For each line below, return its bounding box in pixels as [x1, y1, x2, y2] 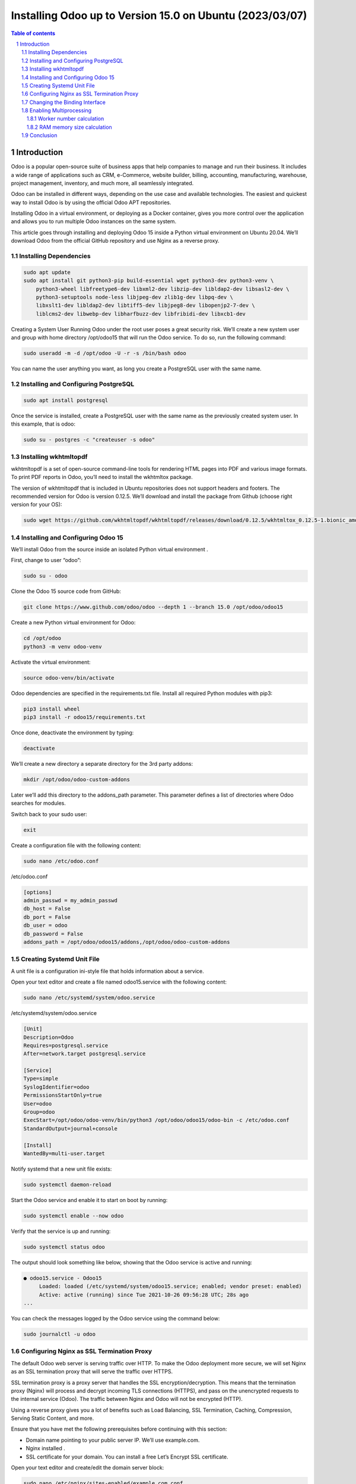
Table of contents [11, 30, 56, 37]
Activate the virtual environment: [11, 658, 91, 665]
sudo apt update [23, 269, 71, 275]
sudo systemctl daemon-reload [23, 1181, 112, 1188]
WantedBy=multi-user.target [23, 1150, 105, 1157]
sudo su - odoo [23, 573, 68, 579]
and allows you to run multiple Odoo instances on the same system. [11, 218, 177, 225]
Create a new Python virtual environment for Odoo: [11, 619, 136, 626]
